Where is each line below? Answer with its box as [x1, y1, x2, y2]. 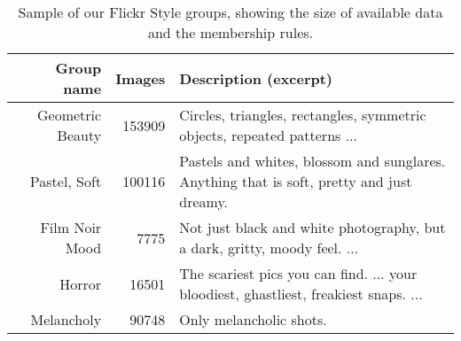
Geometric [36, 105, 102, 125]
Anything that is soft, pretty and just [179, 171, 412, 191]
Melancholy [30, 309, 102, 329]
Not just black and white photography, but [179, 217, 446, 237]
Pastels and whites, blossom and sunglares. [179, 151, 446, 171]
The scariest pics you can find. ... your [179, 263, 418, 283]
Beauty [57, 125, 102, 145]
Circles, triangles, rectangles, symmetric [179, 105, 426, 125]
